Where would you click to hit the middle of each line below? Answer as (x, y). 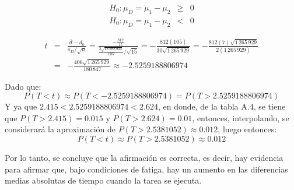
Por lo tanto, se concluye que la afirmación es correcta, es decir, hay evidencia (144, 157)
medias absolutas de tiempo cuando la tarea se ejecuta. (103, 180)
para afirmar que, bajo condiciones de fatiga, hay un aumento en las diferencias (146, 169)
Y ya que (21, 106)
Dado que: (23, 86)
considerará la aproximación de (60, 129)
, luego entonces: (247, 129)
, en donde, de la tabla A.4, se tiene (222, 106)
